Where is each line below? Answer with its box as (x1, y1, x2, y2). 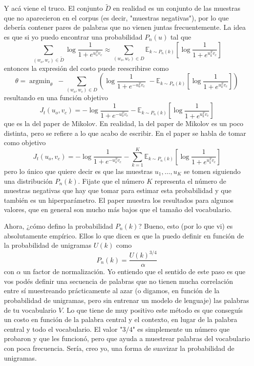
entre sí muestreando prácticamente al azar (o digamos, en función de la (4, 285, 220, 296)
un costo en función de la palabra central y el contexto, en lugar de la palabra (4, 314, 237, 324)
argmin (29, 78, 50, 85)
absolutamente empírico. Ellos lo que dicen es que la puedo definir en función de (4, 230, 244, 240)
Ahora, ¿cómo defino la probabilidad (4, 220, 113, 231)
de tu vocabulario (4, 304, 57, 315)
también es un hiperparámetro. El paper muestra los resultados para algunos (4, 194, 233, 205)
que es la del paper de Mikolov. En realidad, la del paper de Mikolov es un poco (4, 118, 244, 129)
